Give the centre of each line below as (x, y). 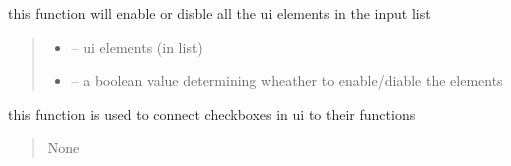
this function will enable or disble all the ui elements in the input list (219, 13)
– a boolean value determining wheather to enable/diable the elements (287, 80)
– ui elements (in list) (137, 46)
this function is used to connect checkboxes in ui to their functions (212, 113)
